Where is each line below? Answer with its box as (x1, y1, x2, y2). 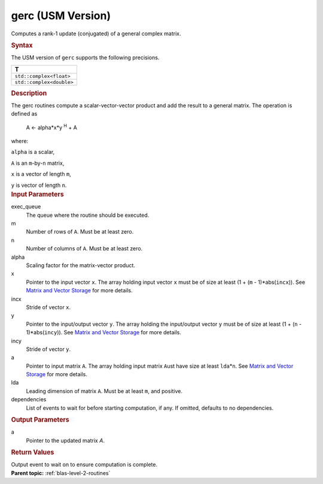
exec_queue (11, 203, 41, 210)
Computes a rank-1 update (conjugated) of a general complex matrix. (11, 30, 181, 37)
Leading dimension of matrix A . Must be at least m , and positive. (26, 387, 182, 395)
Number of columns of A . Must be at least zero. (26, 245, 143, 252)
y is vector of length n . (11, 181, 67, 189)
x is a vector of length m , (11, 171, 71, 178)
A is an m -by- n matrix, (11, 159, 65, 167)
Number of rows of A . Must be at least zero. (26, 228, 134, 235)
